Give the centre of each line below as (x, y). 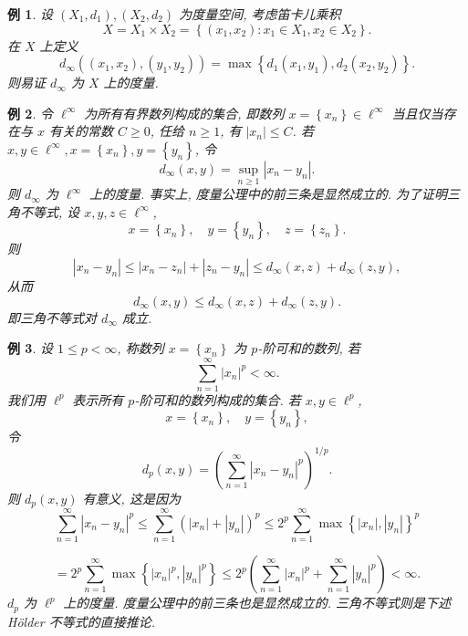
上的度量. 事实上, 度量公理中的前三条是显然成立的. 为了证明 (269, 194)
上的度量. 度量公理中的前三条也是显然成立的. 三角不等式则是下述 (257, 603)
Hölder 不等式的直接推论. (81, 621)
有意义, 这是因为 (131, 498)
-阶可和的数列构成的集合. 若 (218, 399)
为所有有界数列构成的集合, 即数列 (184, 113)
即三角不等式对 (52, 317)
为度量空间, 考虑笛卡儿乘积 (260, 14)
